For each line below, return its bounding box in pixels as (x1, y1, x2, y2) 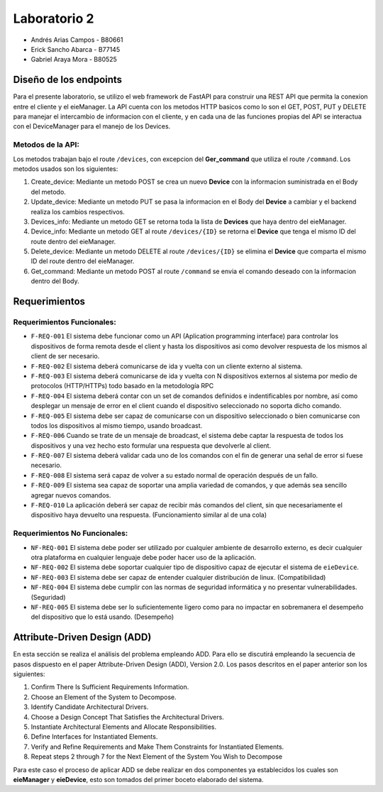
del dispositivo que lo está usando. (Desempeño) (30, 612, 174, 621)
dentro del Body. (30, 277, 79, 285)
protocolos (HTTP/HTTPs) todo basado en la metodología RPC (30, 382, 214, 390)
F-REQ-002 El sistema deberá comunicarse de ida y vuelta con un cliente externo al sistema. (30, 362, 303, 370)
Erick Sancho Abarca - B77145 (30, 45, 121, 53)
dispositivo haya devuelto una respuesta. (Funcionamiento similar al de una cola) (30, 511, 267, 519)
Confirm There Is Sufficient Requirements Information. (30, 683, 189, 691)
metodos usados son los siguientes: (13, 164, 118, 173)
